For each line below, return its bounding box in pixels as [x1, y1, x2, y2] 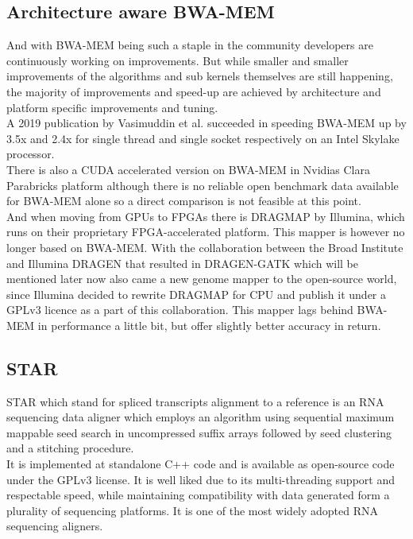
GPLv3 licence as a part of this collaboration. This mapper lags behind [6, 301, 353, 318]
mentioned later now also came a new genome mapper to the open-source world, [6, 270, 397, 287]
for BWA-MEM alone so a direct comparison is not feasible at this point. [6, 192, 361, 209]
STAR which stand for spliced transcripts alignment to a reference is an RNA [6, 393, 384, 409]
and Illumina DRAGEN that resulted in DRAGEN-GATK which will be [6, 254, 359, 271]
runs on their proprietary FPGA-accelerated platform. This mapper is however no [6, 223, 405, 240]
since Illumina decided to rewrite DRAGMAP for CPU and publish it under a [6, 285, 387, 302]
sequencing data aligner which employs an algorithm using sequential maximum [6, 409, 395, 425]
